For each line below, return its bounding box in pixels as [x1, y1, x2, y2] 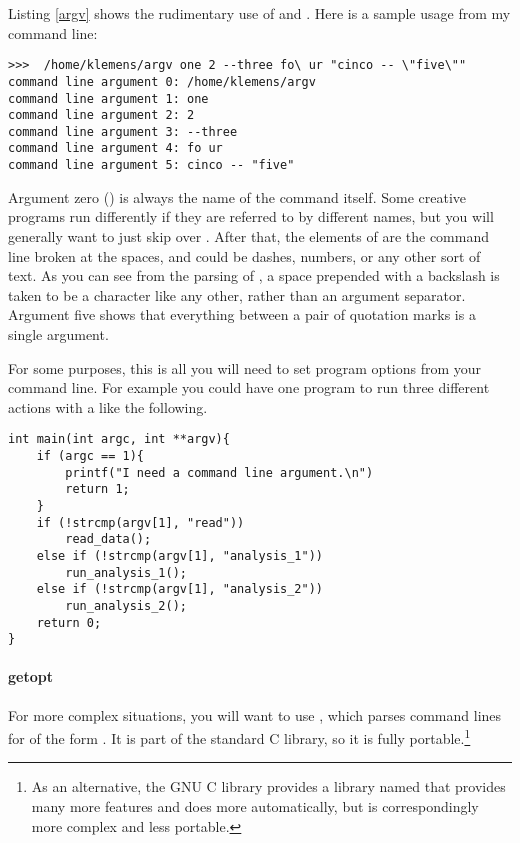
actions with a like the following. [8, 396, 208, 417]
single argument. [8, 323, 109, 344]
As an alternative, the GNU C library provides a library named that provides [31, 776, 506, 797]
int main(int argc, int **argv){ [8, 432, 230, 447]
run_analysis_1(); [65, 565, 187, 580]
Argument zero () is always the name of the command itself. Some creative [8, 186, 466, 207]
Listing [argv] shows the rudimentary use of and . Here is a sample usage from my [8, 3, 511, 23]
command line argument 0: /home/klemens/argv [8, 74, 316, 89]
